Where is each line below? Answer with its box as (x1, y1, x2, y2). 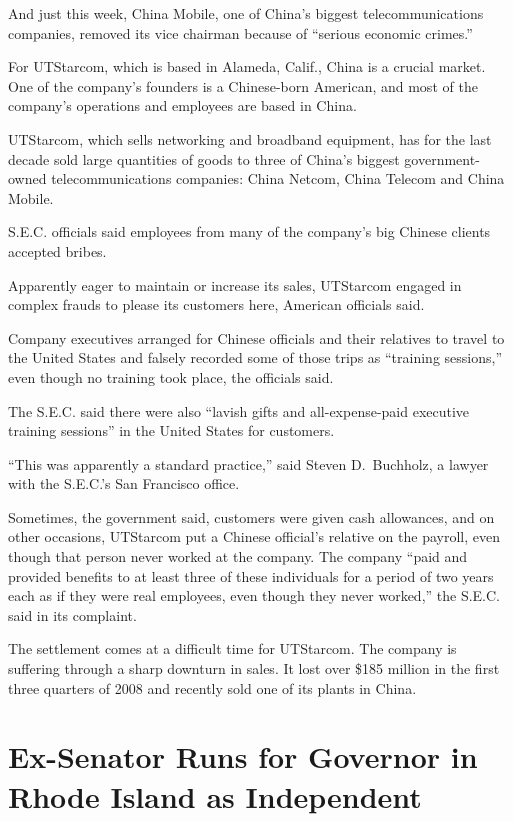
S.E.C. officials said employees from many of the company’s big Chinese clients (8, 221, 491, 242)
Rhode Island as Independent (8, 775, 422, 816)
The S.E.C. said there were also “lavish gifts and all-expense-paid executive (8, 400, 470, 421)
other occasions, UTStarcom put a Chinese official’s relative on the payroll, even (8, 526, 500, 547)
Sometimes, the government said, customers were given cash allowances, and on (8, 506, 495, 527)
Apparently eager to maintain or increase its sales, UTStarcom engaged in (8, 274, 462, 295)
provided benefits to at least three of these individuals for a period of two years (8, 565, 494, 586)
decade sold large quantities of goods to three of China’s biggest (8, 148, 400, 169)
